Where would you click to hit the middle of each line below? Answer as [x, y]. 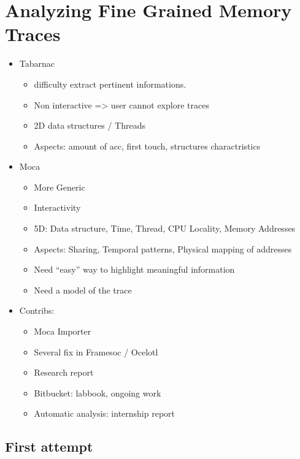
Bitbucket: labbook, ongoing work [98, 393]
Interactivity [57, 207]
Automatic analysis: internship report [105, 413]
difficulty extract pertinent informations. [110, 84]
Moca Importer [63, 331]
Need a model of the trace [83, 290]
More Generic [60, 187]
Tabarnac [37, 63]
